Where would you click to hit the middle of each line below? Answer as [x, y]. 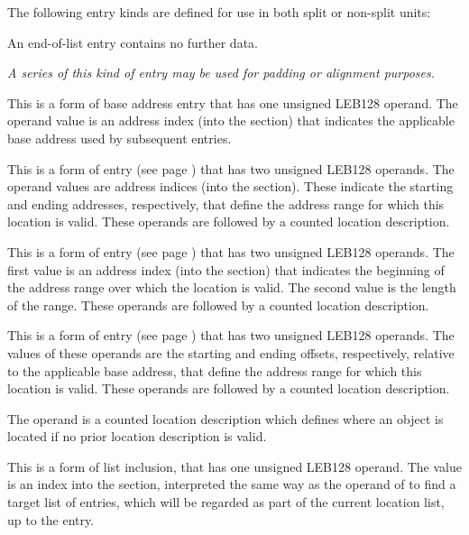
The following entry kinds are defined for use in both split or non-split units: [219, 12]
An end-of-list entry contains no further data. [133, 42]
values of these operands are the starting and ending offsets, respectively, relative [231, 352]
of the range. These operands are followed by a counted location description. [218, 304]
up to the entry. [51, 519]
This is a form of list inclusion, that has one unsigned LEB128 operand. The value [234, 466]
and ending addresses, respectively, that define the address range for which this [226, 203]
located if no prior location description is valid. [137, 436]
